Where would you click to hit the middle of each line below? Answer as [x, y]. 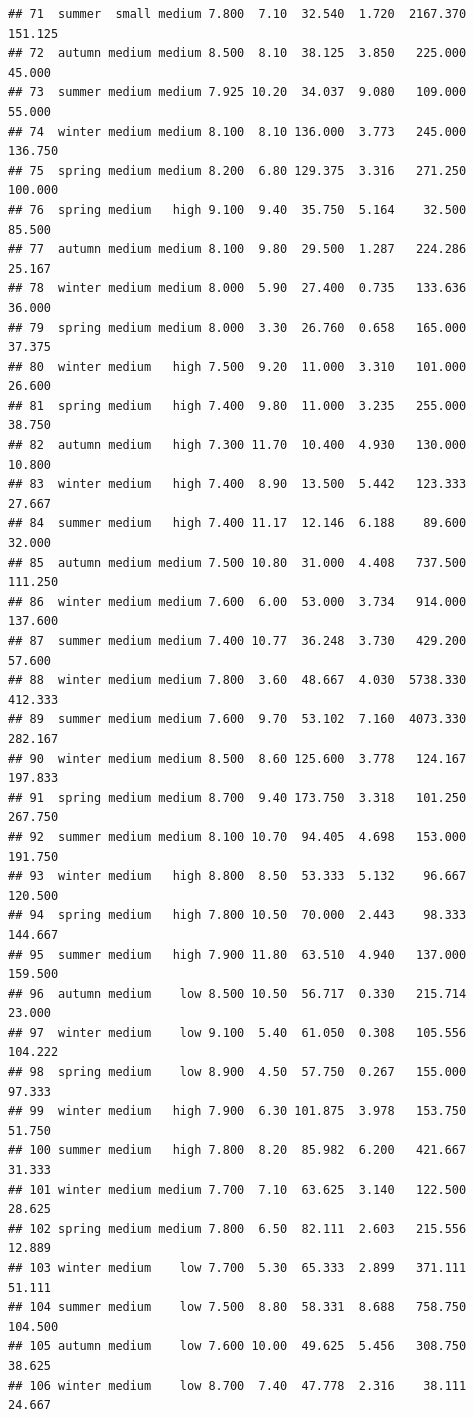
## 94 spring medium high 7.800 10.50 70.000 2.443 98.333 [237, 915]
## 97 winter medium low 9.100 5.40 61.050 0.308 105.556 [237, 1032]
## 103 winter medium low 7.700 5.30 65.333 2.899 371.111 [237, 1268]
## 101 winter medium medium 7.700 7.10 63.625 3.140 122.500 [237, 1189]
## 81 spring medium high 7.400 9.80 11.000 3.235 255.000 [237, 405]
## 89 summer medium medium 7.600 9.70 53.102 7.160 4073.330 [237, 719]
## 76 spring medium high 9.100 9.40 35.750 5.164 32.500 [237, 209]
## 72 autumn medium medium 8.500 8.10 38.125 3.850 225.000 [237, 53]
